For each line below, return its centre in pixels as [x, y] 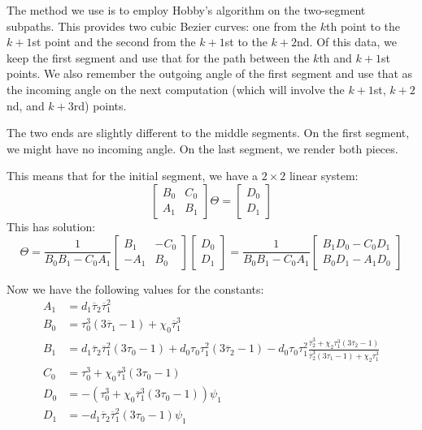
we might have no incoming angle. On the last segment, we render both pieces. [202, 148]
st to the [246, 42]
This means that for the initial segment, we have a [133, 176]
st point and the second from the [114, 42]
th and [335, 57]
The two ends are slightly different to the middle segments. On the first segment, [208, 133]
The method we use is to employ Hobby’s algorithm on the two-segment [186, 10]
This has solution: [51, 226]
